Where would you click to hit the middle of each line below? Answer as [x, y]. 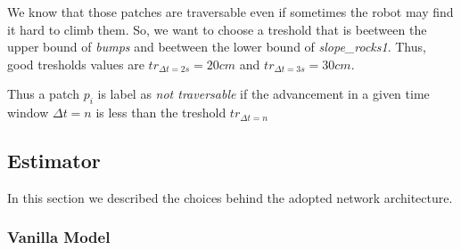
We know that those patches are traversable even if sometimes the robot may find [230, 12]
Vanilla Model [59, 237]
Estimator [54, 161]
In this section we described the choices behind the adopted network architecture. [230, 197]
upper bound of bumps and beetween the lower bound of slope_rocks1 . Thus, [217, 47]
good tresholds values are [76, 64]
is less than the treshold [161, 113]
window [28, 113]
